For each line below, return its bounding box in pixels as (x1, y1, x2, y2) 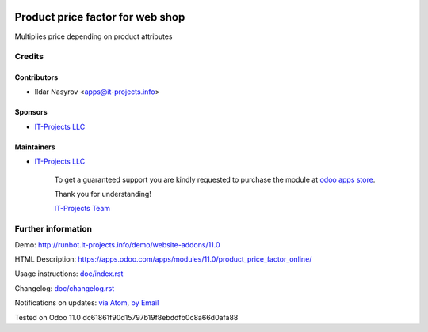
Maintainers (14, 142, 55, 152)
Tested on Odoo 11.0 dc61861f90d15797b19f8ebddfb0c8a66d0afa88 (14, 312, 239, 322)
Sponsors (14, 108, 48, 117)
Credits (14, 51, 44, 62)
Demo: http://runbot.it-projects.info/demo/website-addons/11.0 (14, 240, 221, 249)
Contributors (14, 73, 59, 82)
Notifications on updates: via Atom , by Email (14, 298, 159, 307)
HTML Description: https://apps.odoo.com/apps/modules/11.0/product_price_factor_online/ (14, 254, 312, 264)
